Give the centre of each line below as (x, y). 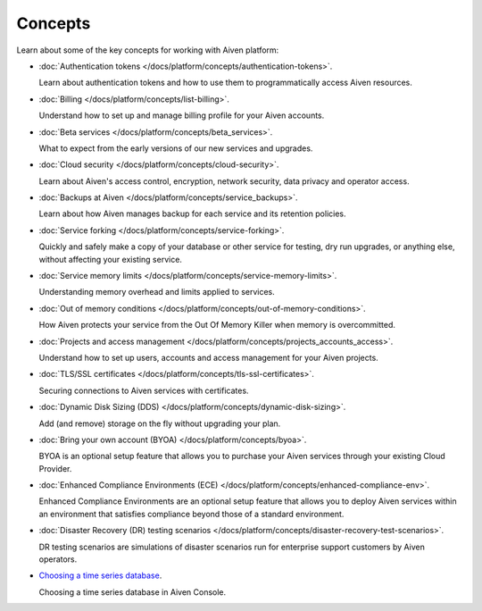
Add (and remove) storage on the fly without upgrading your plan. (160, 423)
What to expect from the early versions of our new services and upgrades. (176, 148)
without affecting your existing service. (111, 259)
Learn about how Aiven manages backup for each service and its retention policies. (192, 213)
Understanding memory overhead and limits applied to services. (157, 292)
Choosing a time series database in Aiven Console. (133, 592)
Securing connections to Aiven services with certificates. (144, 390)
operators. (58, 559)
